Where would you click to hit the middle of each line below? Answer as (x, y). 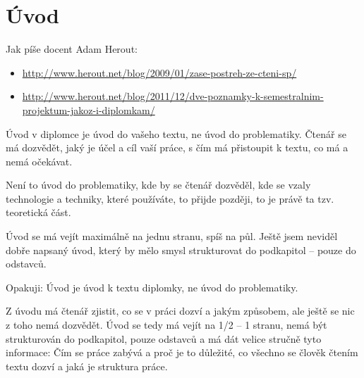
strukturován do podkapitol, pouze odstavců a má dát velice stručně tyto (164, 338)
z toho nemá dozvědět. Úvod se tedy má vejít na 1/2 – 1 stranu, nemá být (166, 325)
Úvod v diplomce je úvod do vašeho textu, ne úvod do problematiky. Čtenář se (176, 133)
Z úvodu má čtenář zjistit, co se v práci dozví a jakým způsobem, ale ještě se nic (180, 311)
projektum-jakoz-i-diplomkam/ (89, 109)
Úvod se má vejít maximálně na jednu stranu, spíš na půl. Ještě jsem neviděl (172, 236)
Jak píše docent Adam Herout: (72, 49)
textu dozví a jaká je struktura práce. (87, 366)
